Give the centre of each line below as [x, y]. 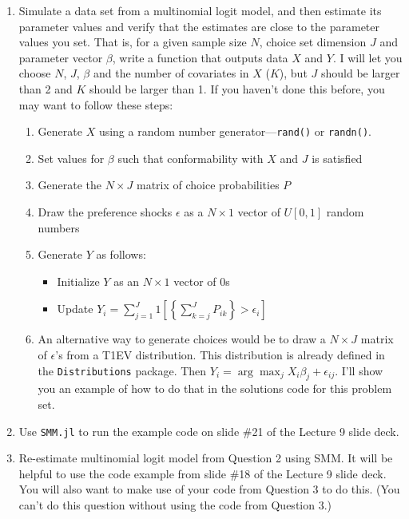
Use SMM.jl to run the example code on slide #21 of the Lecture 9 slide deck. [209, 431]
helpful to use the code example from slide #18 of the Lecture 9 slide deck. [203, 473]
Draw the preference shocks [105, 212]
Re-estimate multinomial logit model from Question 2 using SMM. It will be [206, 458]
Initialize [78, 281]
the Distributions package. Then [122, 370]
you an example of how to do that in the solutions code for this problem [215, 388]
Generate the [70, 185]
